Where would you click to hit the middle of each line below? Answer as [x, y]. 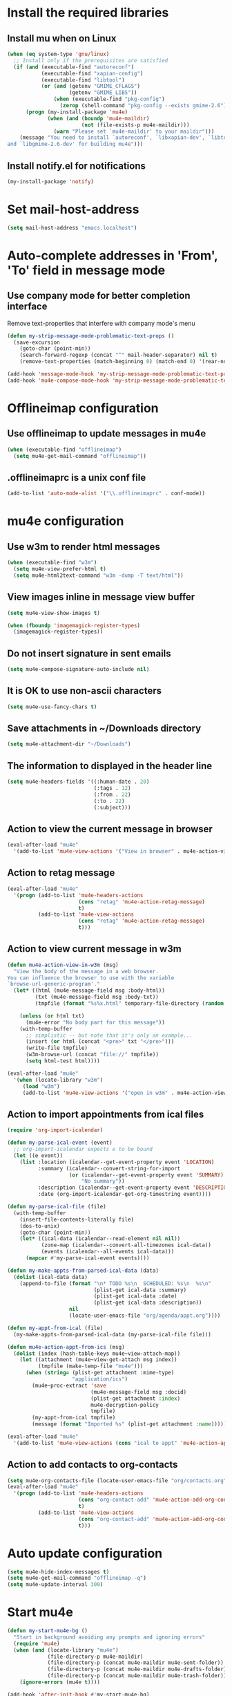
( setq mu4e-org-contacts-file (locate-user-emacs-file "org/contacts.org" [117, 1481]
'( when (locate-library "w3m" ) [58, 1080]
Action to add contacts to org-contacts [93, 1465]
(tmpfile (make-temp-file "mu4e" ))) [90, 1366]
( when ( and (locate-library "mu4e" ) [66, 1650]
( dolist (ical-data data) [51, 1277]
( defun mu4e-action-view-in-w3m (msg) [63, 965]
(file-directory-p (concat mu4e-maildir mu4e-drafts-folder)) [138, 1669]
